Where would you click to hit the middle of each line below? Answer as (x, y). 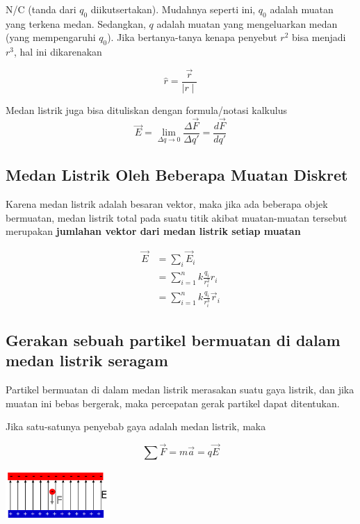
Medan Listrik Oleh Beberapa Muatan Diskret (177, 175)
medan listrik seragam (87, 360)
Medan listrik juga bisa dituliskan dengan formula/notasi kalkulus (146, 110)
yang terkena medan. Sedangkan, (76, 23)
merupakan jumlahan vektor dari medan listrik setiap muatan (153, 231)
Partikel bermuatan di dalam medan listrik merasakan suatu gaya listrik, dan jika (180, 389)
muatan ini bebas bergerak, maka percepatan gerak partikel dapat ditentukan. (173, 403)
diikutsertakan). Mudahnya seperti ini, (173, 9)
